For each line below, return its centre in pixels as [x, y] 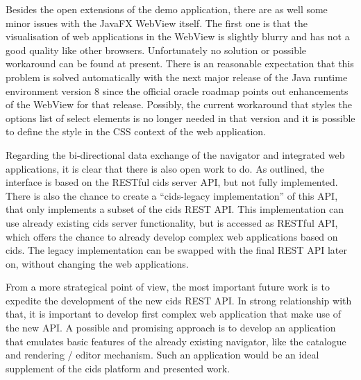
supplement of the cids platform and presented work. [118, 368]
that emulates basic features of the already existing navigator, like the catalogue [176, 341]
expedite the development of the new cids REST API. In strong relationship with [179, 300]
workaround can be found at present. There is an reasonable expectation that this [180, 63]
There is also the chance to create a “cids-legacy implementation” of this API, [172, 195]
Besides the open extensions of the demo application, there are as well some [167, 9]
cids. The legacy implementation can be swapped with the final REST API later [176, 250]
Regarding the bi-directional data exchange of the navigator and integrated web [175, 154]
